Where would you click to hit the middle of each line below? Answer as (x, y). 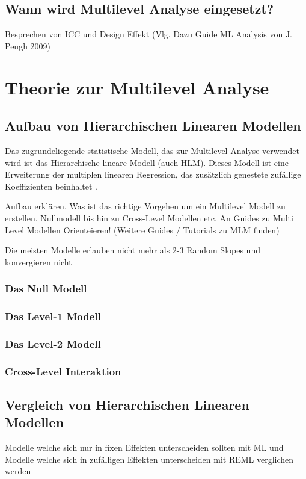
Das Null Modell (46, 289)
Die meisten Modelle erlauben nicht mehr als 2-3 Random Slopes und (133, 250)
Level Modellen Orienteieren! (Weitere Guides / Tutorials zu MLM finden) (142, 230)
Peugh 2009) (28, 45)
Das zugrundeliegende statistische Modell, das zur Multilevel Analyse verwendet (152, 150)
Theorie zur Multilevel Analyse (137, 87)
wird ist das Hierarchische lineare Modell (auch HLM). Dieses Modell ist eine (147, 162)
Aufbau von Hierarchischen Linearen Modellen (153, 125)
